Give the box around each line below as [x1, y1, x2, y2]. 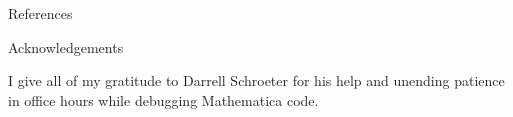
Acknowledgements [8, 36, 124, 57]
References [8, 3, 73, 23]
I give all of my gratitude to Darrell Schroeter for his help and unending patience [8, 70, 505, 91]
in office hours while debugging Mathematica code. [8, 89, 319, 110]
